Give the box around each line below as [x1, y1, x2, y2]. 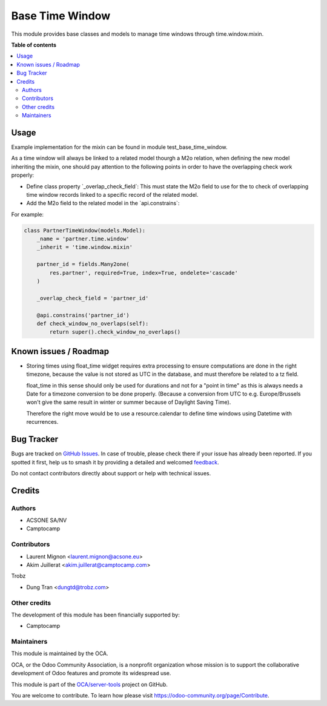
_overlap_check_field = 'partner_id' [36, 294, 149, 302]
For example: [11, 211, 44, 218]
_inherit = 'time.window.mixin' [36, 244, 133, 251]
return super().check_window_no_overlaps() [49, 329, 181, 335]
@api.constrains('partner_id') [36, 312, 130, 318]
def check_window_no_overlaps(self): [36, 320, 149, 327]
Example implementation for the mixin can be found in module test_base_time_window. [11, 143, 228, 151]
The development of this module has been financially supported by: [11, 611, 180, 618]
